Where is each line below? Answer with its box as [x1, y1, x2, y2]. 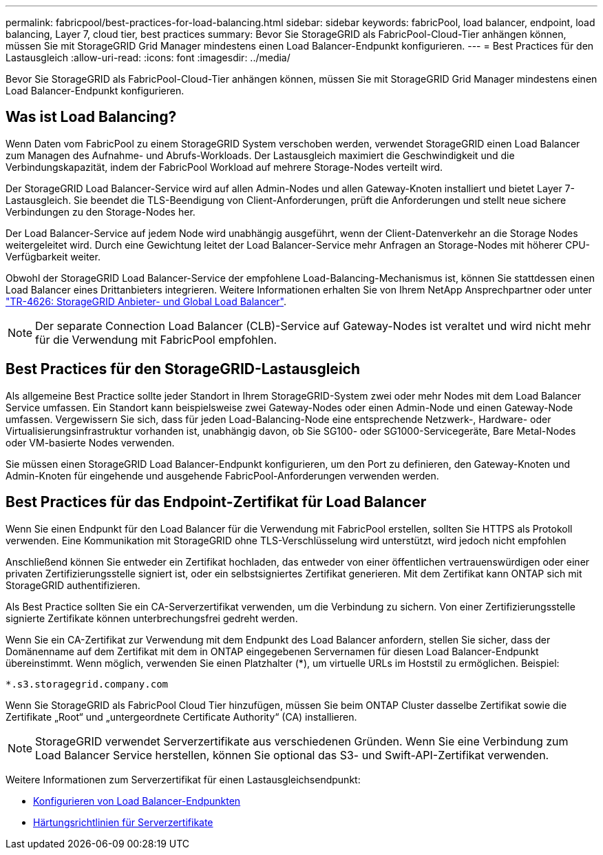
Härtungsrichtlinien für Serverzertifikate [33, 816, 213, 828]
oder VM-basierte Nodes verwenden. [6, 436, 175, 449]
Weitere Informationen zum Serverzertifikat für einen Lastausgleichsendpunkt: [6, 773, 361, 785]
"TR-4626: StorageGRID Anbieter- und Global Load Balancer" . [6, 295, 287, 307]
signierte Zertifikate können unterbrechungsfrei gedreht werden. [6, 612, 298, 624]
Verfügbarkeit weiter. [6, 250, 100, 262]
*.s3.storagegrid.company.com [6, 678, 169, 690]
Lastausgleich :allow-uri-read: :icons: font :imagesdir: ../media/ [6, 52, 290, 63]
